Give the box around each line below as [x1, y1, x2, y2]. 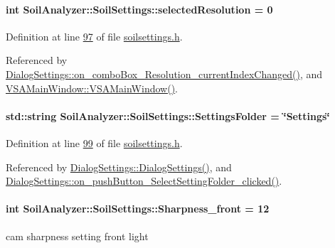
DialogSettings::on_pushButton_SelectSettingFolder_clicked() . [6, 173, 282, 188]
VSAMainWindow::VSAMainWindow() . [6, 80, 178, 95]
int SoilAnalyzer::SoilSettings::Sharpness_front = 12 [6, 201, 270, 216]
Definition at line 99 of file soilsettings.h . [6, 135, 183, 150]
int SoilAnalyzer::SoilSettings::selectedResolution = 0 [6, 1, 273, 16]
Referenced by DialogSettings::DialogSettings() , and [6, 159, 232, 174]
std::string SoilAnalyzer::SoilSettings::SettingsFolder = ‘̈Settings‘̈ [6, 108, 330, 123]
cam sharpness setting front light [6, 228, 149, 243]
